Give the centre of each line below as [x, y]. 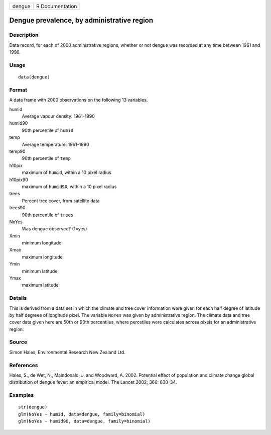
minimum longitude [42, 243]
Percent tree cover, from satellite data [61, 201]
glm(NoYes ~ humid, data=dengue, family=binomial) [82, 414]
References [24, 365]
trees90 [17, 208]
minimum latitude [40, 271]
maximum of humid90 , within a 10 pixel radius [69, 187]
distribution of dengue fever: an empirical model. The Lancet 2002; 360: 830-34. [93, 382]
